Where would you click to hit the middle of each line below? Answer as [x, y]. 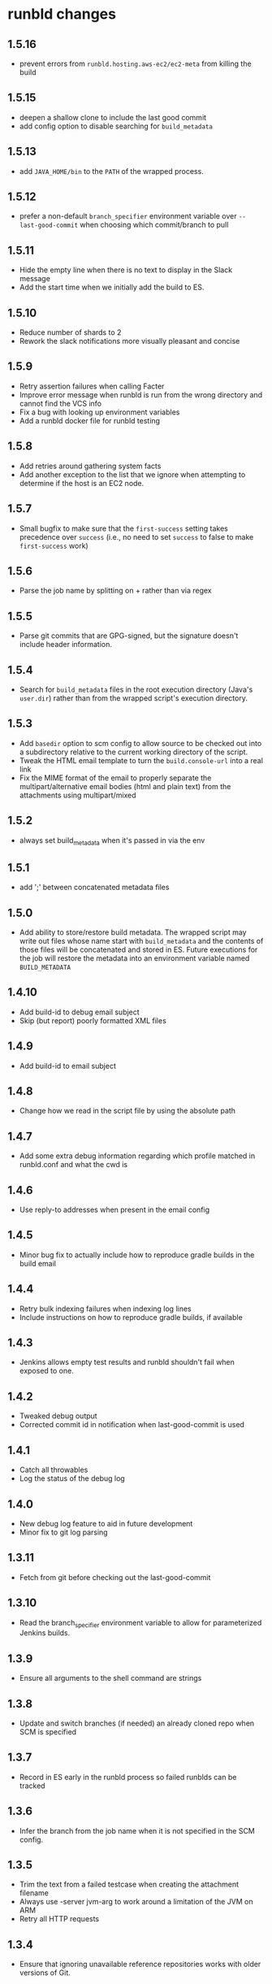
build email [38, 1263]
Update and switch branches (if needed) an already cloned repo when [137, 1723]
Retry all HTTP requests [59, 1919]
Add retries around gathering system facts [90, 466]
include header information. [66, 645]
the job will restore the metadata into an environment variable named [134, 958]
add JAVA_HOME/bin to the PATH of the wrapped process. [111, 171]
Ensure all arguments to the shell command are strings [110, 1678]
